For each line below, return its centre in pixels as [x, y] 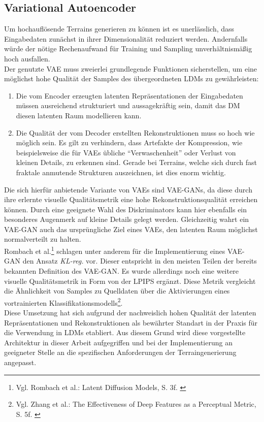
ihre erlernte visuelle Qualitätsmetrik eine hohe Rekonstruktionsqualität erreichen [131, 199]
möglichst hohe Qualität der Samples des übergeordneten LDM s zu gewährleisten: [131, 78]
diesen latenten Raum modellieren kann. [79, 115]
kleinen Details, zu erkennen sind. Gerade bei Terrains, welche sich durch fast [136, 162]
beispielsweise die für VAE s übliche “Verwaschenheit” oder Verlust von [126, 152]
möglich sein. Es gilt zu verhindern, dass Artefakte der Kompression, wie [129, 142]
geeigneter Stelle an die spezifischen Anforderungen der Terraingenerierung [120, 352]
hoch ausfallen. [27, 58]
